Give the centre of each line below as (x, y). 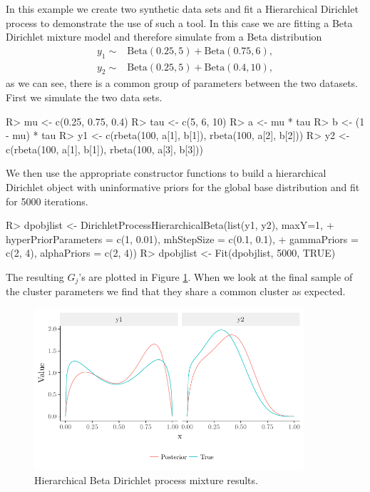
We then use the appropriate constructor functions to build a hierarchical (166, 173)
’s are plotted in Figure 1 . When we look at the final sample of (216, 276)
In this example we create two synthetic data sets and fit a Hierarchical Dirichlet (182, 9)
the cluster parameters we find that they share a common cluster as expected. (176, 291)
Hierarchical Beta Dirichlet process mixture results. (146, 480)
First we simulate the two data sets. (84, 97)
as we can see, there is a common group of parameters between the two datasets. (182, 83)
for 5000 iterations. (47, 201)
